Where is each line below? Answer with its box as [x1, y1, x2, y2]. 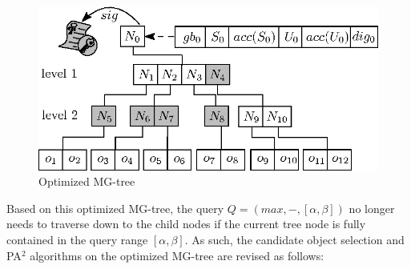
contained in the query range [6, 231, 148, 248]
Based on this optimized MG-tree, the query [6, 199, 224, 216]
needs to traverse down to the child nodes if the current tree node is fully [6, 215, 366, 232]
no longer [349, 199, 395, 216]
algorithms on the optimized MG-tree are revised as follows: [30, 247, 324, 263]
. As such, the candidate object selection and [184, 231, 405, 248]
